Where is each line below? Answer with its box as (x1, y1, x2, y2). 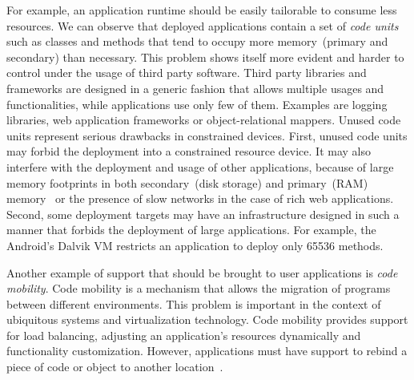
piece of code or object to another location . (6, 358, 223, 375)
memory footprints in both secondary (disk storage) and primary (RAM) (6, 174, 368, 191)
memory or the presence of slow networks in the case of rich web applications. (6, 190, 394, 207)
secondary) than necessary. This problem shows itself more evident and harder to (6, 48, 404, 65)
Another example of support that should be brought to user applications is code (6, 264, 398, 281)
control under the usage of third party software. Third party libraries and (6, 64, 367, 81)
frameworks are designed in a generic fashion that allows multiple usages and (6, 79, 384, 96)
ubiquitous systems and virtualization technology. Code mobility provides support (6, 311, 408, 328)
